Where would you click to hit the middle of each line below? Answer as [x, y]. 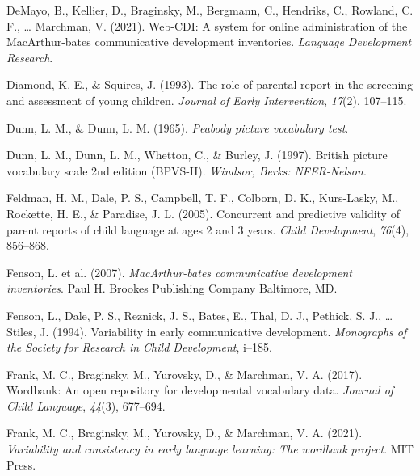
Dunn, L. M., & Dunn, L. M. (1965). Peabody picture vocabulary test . [178, 127]
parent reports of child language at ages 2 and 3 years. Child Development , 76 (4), [208, 229]
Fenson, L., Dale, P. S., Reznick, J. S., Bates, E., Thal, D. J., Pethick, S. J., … [200, 315]
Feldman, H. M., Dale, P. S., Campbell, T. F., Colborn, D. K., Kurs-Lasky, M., [203, 198]
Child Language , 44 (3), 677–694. [86, 405]
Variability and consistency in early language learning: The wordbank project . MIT [210, 449]
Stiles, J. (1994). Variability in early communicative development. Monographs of [207, 331]
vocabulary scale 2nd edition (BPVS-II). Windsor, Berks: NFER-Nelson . [187, 170]
